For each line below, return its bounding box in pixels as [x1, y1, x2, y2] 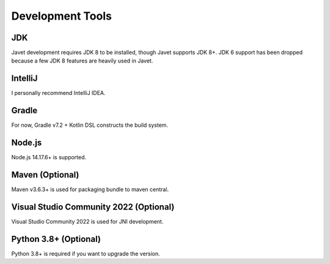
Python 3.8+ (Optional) [11, 233, 101, 244]
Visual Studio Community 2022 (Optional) [11, 202, 175, 212]
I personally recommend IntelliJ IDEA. [11, 89, 106, 97]
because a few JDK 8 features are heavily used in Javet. [11, 57, 153, 64]
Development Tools [11, 9, 112, 23]
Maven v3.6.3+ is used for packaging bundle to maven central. [11, 186, 169, 193]
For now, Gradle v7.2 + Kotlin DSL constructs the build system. [11, 121, 168, 129]
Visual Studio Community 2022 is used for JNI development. [11, 217, 164, 225]
